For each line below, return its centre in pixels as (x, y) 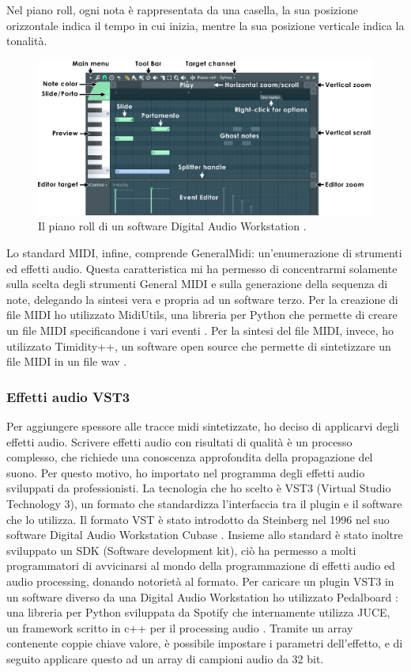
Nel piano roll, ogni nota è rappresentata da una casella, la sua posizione (182, 9)
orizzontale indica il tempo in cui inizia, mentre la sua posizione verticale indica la (205, 25)
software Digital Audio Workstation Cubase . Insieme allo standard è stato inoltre (205, 535)
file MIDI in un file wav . (67, 361)
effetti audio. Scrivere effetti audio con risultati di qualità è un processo (179, 441)
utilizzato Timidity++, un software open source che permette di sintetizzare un (199, 345)
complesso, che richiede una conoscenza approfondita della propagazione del (190, 457)
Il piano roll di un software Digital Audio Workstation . (172, 226)
